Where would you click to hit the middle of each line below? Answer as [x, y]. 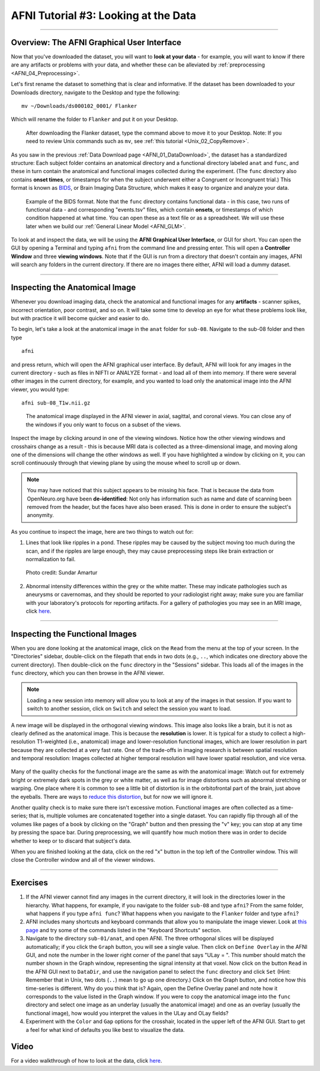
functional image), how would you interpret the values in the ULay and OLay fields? [127, 1013]
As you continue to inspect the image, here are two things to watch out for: [102, 531]
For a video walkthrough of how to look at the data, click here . [87, 1061]
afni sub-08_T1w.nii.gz [56, 403]
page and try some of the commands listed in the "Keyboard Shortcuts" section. [124, 930]
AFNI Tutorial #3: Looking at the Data [104, 15]
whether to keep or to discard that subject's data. [71, 841]
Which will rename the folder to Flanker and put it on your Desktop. [95, 119]
